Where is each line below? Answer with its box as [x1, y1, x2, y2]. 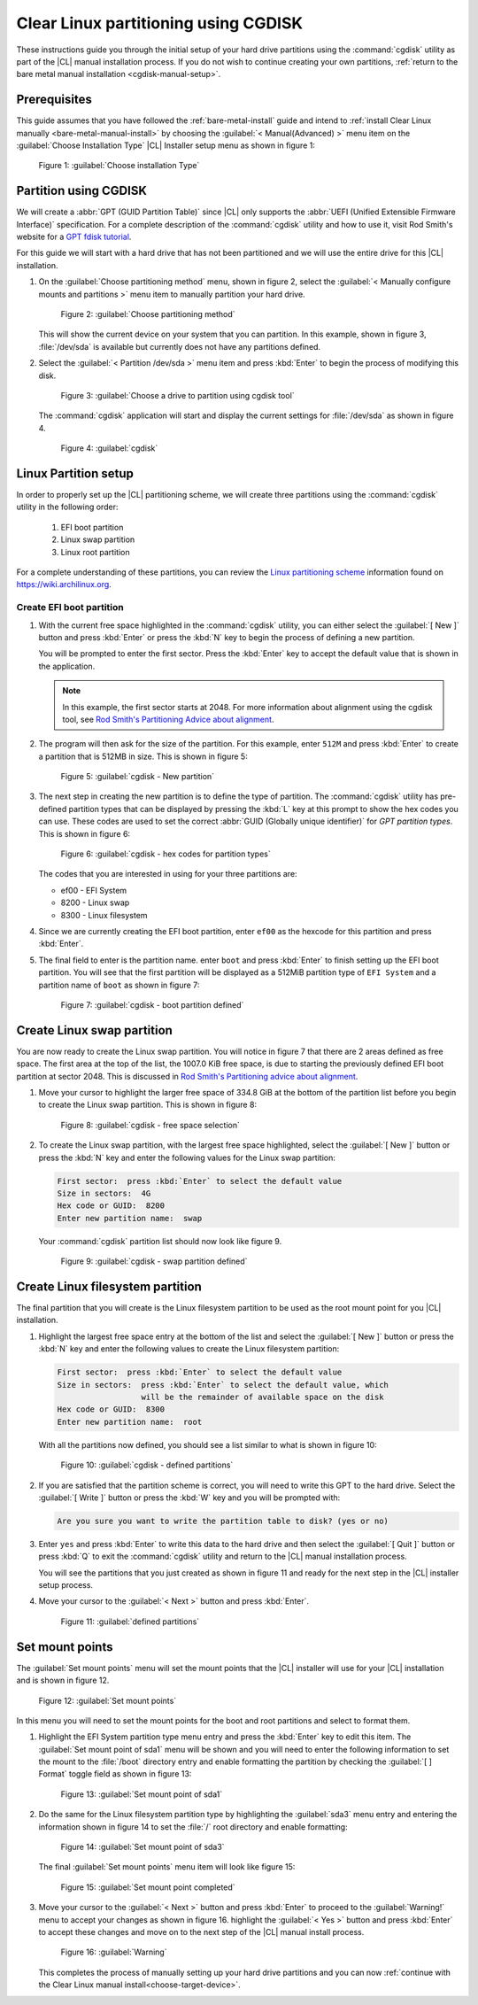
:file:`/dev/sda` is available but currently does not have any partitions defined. [38, 341, 321, 352]
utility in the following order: [16, 501, 119, 513]
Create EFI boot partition [16, 601, 124, 614]
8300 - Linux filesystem [60, 910, 148, 920]
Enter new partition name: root [57, 1417, 203, 1427]
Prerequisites [16, 92, 92, 107]
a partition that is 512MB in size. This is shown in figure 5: [38, 751, 248, 762]
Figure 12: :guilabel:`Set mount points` [38, 1695, 177, 1706]
